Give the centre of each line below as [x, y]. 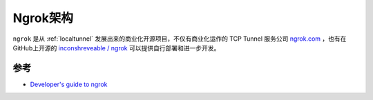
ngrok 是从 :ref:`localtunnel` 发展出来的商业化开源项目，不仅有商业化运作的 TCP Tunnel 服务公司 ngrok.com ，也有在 [180, 39]
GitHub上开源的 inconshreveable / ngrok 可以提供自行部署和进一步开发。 [116, 48]
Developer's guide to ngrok [69, 84]
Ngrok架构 [43, 18]
